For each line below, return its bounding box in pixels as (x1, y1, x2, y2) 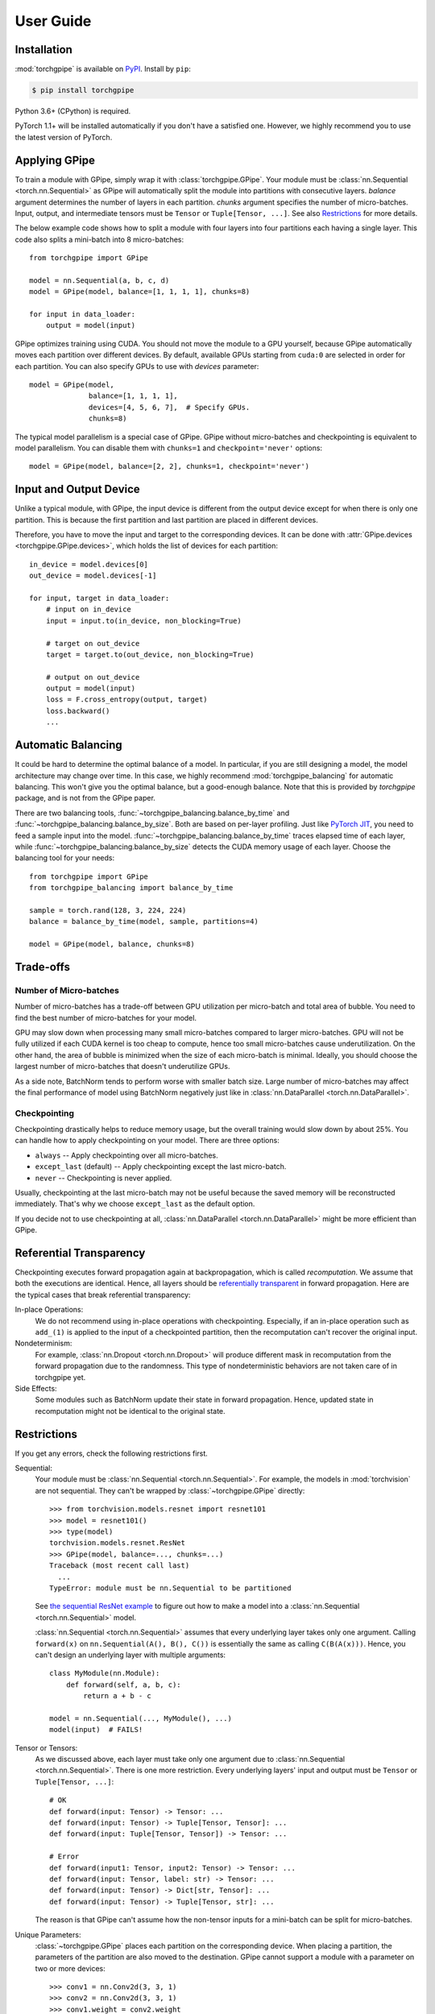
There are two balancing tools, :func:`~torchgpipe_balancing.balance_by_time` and (14, 808, 290, 818)
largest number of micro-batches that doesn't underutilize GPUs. (14, 1062, 230, 1071)
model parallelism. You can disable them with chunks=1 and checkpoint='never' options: (14, 443, 322, 453)
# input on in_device (45, 605, 132, 614)
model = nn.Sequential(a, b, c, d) (29, 276, 170, 285)
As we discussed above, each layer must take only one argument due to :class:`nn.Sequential (35, 1755, 346, 1764)
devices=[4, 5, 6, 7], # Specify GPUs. (89, 403, 251, 412)
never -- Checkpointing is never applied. (35, 1173, 172, 1183)
